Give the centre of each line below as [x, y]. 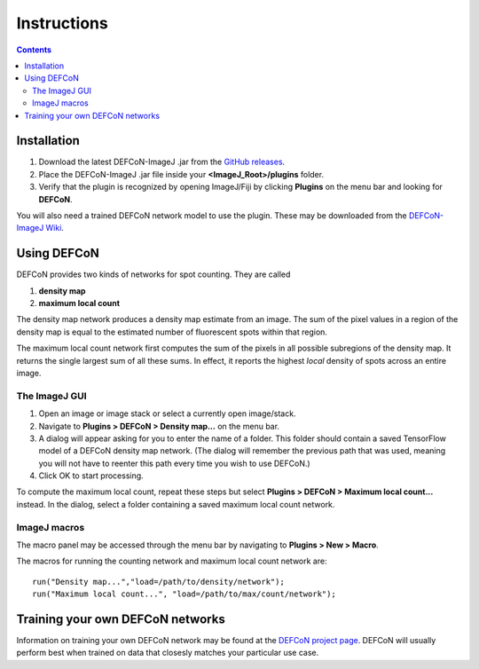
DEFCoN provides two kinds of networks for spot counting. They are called [153, 274]
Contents [34, 50]
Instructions [62, 23]
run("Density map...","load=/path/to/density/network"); [159, 582]
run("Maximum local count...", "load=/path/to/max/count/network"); [184, 594]
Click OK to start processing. [91, 476]
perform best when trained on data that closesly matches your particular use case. [168, 653]
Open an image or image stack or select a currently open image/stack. [167, 413]
